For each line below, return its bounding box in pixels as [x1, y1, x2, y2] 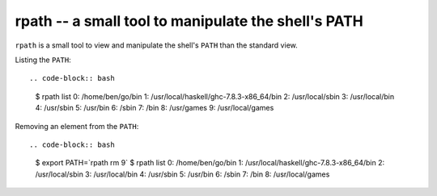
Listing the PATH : [15, 55, 72, 65]
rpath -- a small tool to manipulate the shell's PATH [15, 12, 364, 30]
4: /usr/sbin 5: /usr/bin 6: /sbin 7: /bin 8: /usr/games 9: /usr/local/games [35, 103, 274, 113]
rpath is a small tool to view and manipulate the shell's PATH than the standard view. [15, 40, 299, 50]
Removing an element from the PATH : [15, 121, 139, 131]
